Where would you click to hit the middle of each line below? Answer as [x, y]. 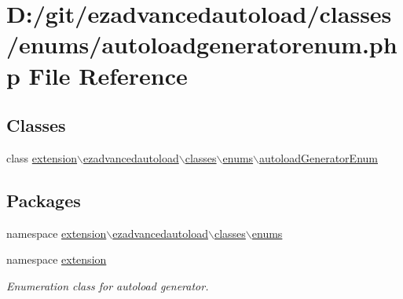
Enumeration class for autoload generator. [108, 285]
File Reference [108, 75]
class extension [42, 157]
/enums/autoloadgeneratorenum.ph [202, 44]
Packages [44, 200]
